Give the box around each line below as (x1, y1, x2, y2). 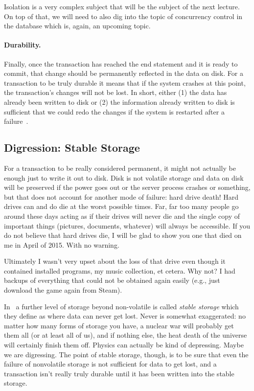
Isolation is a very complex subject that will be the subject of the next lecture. (4, 1, 240, 11)
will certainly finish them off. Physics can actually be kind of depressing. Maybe (4, 340, 244, 350)
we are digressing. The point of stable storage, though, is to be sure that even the (4, 349, 249, 359)
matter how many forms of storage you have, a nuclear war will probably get (4, 320, 234, 330)
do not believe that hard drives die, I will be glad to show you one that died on (4, 230, 242, 240)
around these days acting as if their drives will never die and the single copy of (4, 210, 240, 221)
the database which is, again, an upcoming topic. (4, 21, 151, 31)
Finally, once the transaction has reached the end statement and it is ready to (4, 58, 238, 69)
